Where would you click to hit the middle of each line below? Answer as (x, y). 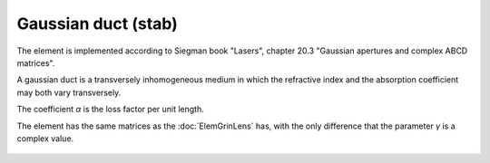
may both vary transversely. (69, 92)
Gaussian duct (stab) (98, 24)
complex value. (45, 138)
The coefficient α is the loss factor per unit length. (110, 110)
